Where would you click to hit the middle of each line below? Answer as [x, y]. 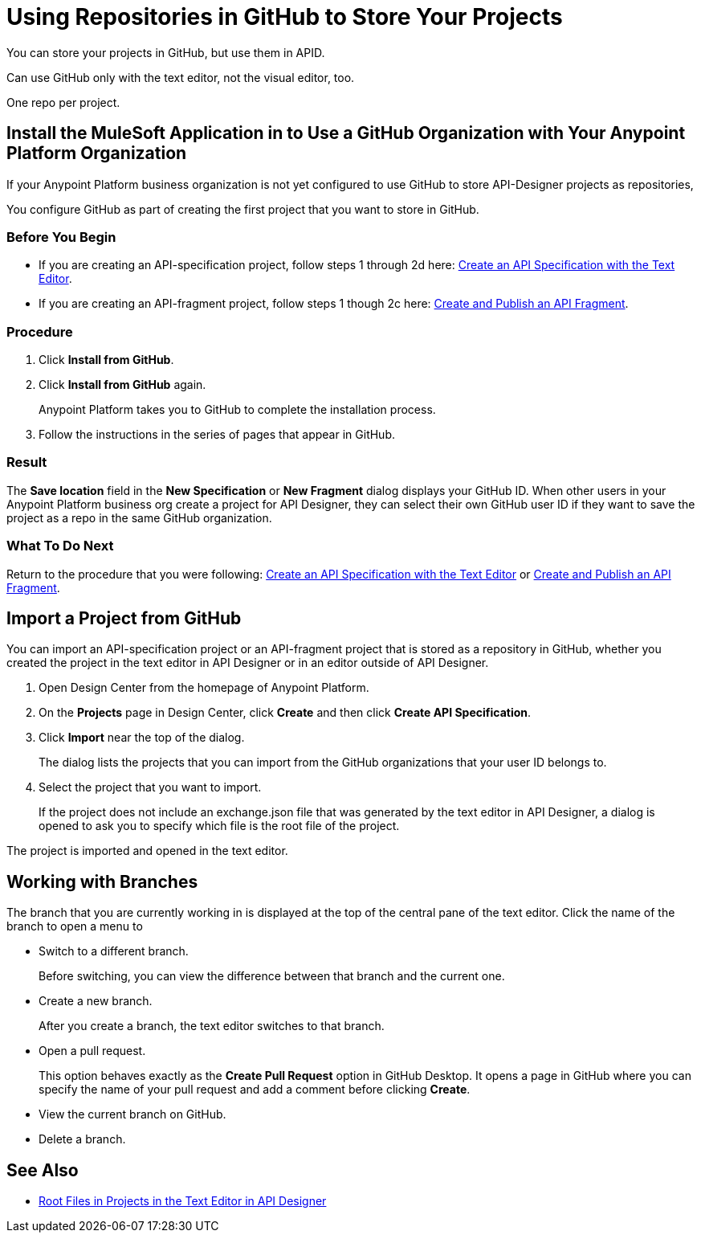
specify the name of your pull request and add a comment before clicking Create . [255, 1090]
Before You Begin [61, 237]
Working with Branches [102, 881]
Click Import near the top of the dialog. [142, 738]
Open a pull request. [92, 1051]
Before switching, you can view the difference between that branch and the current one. [272, 976]
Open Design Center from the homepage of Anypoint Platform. [204, 688]
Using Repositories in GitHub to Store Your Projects [285, 17]
